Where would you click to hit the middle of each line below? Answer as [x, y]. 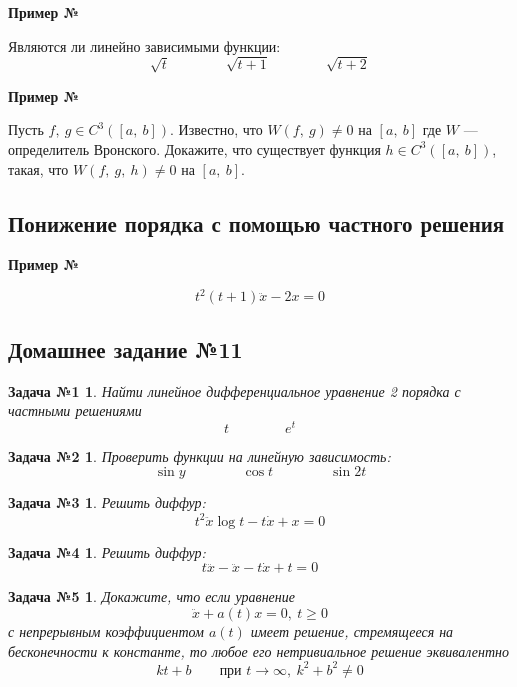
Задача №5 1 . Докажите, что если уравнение [151, 596]
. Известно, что [216, 129]
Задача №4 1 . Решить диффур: [107, 551]
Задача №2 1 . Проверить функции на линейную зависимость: [199, 455]
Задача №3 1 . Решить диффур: [107, 502]
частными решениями [75, 410]
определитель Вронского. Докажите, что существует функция [194, 148]
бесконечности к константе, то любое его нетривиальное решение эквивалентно [258, 650]
